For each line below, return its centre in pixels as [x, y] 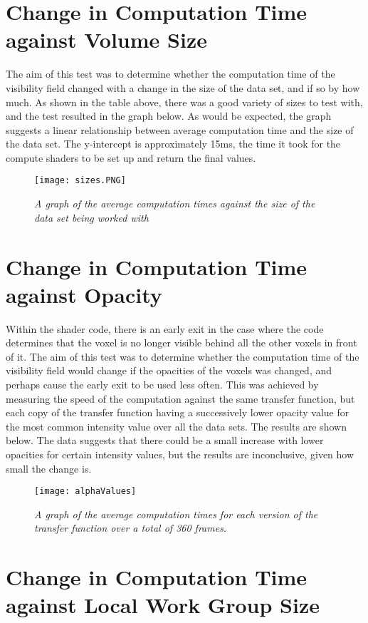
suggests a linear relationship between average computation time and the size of [180, 129]
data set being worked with [91, 217]
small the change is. [49, 468]
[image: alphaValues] [85, 491]
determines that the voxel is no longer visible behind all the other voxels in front [182, 343]
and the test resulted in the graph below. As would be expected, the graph [169, 116]
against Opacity [84, 294]
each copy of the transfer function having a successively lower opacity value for [178, 412]
